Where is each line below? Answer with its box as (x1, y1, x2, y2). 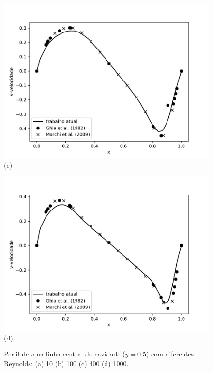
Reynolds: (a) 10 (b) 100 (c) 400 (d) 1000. (4, 358, 129, 368)
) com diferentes (146, 349, 194, 359)
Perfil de (4, 349, 29, 359)
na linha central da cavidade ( (36, 349, 125, 359)
